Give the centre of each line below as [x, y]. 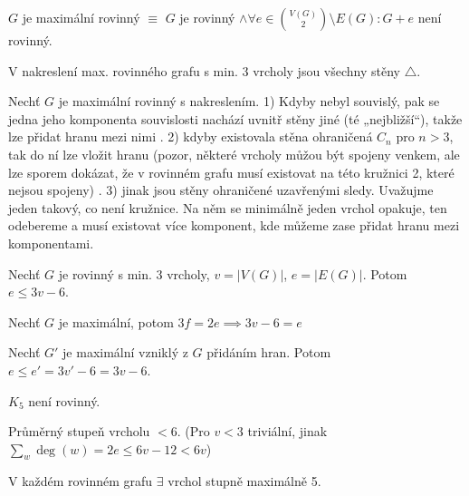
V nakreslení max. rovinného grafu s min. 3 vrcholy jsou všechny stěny [204, 70]
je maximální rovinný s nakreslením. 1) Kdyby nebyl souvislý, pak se [249, 101]
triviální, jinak [287, 431]
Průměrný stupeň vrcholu [79, 431]
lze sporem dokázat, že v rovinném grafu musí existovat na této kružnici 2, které [231, 172]
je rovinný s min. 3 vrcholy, [134, 273]
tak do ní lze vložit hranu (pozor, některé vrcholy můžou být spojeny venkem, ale [234, 154]
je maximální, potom [116, 321]
